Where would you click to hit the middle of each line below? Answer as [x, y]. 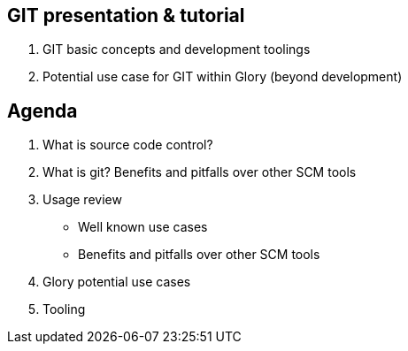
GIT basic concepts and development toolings [177, 50]
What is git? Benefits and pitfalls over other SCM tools [200, 172]
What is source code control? [128, 145]
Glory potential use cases [117, 282]
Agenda [42, 111]
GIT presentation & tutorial [126, 15]
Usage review [82, 200]
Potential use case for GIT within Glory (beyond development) [223, 77]
